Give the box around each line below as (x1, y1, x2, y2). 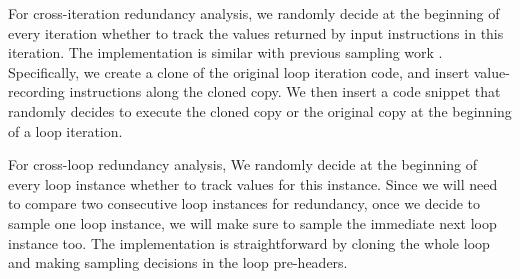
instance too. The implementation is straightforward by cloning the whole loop (8, 232, 490, 253)
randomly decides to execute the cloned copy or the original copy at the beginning (8, 100, 512, 121)
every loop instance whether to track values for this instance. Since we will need (8, 173, 498, 194)
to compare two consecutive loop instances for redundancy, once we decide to (8, 193, 481, 214)
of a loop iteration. (8, 120, 123, 141)
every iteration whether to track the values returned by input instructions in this (8, 22, 504, 43)
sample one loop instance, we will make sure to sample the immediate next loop (8, 212, 497, 233)
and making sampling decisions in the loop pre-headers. (8, 252, 348, 273)
